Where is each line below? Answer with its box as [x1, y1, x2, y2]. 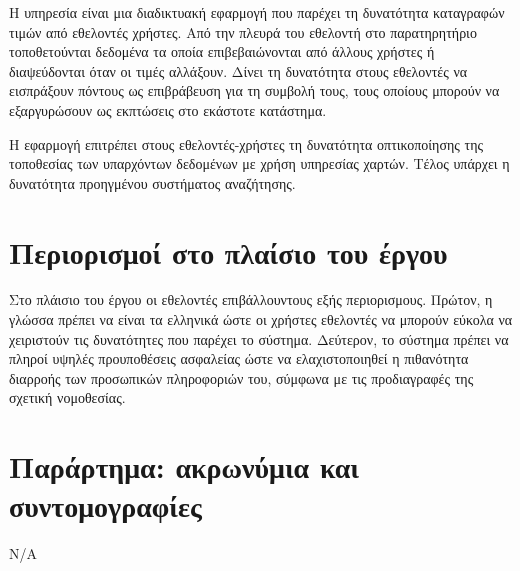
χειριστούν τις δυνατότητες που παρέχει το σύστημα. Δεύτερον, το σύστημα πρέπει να [9, 328, 509, 349]
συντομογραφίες [9, 485, 202, 526]
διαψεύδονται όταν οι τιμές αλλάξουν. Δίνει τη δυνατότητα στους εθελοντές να [9, 60, 468, 81]
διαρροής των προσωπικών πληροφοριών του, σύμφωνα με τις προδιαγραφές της [9, 367, 474, 388]
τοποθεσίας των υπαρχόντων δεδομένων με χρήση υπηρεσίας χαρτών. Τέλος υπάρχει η [9, 153, 510, 174]
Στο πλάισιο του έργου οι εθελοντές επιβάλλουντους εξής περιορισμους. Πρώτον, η [9, 289, 493, 310]
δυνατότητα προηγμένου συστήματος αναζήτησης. [9, 172, 296, 193]
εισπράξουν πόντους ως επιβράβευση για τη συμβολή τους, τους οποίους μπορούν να [9, 80, 500, 101]
